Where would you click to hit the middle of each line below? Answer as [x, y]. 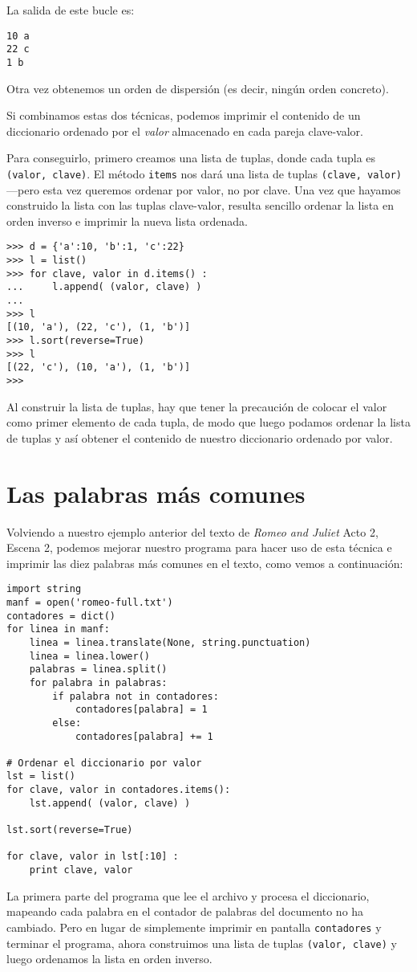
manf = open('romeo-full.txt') [90, 602]
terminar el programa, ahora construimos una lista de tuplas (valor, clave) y [202, 943]
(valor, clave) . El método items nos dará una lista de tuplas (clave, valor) [204, 173]
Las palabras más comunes [156, 493]
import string [44, 589]
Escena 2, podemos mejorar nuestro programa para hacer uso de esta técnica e [199, 547]
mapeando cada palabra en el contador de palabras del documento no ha [185, 911]
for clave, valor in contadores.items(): [119, 790]
